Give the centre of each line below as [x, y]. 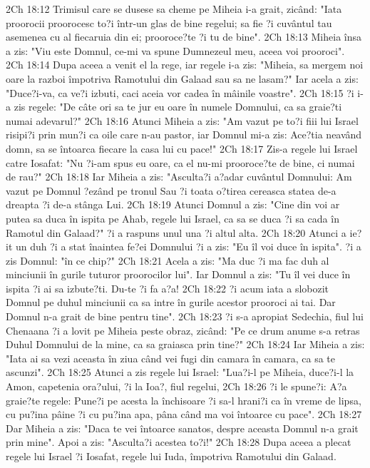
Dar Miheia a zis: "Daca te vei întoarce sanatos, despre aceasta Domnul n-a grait [182, 428]
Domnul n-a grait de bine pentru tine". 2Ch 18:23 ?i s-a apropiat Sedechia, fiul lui [185, 316]
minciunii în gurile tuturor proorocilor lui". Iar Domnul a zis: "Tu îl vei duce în [178, 274]
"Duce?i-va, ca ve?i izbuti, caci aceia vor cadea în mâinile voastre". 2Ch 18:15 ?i [180, 92]
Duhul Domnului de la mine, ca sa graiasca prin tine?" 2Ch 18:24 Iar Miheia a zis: [185, 344]
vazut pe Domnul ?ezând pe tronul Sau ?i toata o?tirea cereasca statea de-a [171, 190]
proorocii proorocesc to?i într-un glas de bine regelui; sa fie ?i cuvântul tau [169, 22]
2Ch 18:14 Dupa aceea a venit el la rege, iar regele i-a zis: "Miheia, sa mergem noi [185, 65]
